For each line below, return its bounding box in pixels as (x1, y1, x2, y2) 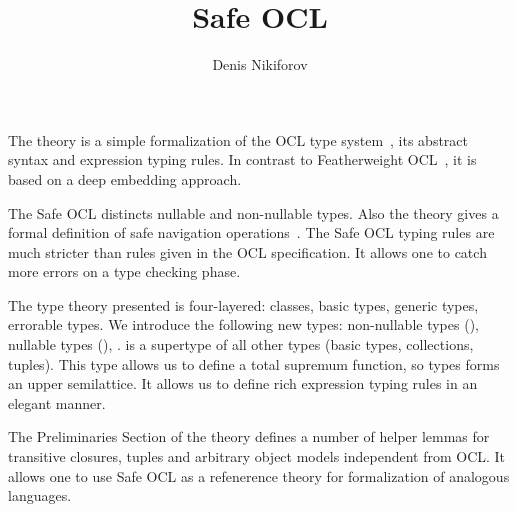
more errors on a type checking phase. (8, 261, 241, 282)
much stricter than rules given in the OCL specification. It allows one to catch (8, 241, 487, 262)
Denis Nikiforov (212, 54, 308, 75)
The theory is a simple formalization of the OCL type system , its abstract (8, 129, 469, 150)
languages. (8, 485, 72, 506)
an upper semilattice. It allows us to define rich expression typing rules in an (8, 373, 478, 394)
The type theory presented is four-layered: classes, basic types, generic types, (8, 294, 479, 315)
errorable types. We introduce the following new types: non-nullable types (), (8, 314, 479, 335)
